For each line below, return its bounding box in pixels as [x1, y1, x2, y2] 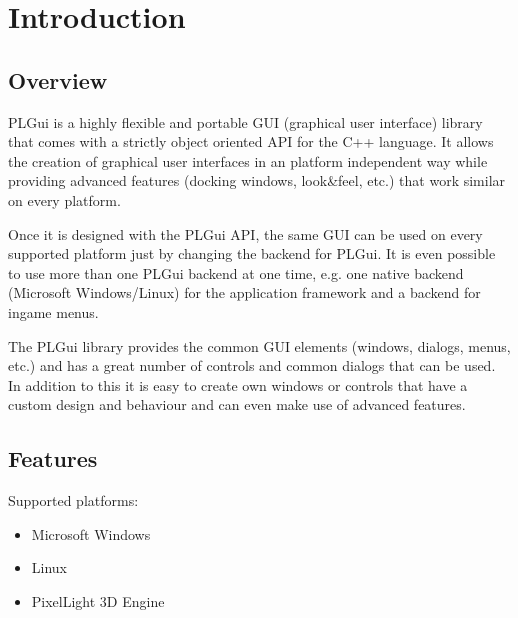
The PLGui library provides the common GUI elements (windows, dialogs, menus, [8, 335, 511, 356]
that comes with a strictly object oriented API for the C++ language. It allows [8, 131, 494, 152]
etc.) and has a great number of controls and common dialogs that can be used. [8, 355, 496, 376]
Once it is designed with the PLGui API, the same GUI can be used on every [8, 223, 483, 244]
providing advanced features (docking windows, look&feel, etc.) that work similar [8, 170, 506, 191]
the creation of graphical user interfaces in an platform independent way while [8, 150, 488, 171]
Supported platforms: [8, 490, 139, 511]
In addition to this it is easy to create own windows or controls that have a [8, 374, 468, 395]
